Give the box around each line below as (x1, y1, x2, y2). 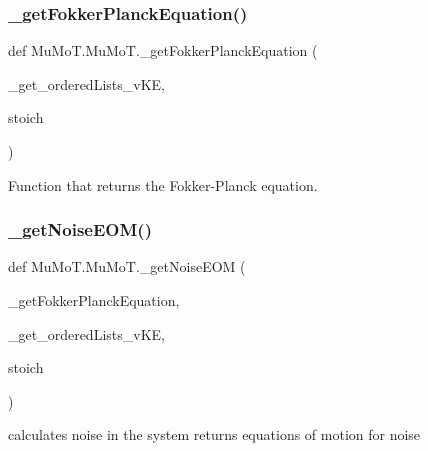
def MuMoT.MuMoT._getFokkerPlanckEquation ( (8, 40, 318, 61)
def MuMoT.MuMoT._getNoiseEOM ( (8, 256, 246, 277)
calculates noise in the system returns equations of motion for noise (8, 424, 421, 445)
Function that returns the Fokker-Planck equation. (8, 174, 318, 195)
